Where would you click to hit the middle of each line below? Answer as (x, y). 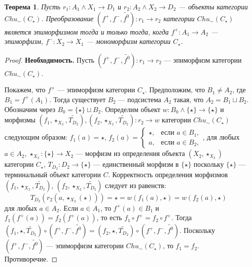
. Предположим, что (175, 90)
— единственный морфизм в (136, 164)
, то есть (109, 217)
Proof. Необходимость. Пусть (50, 59)
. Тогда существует (77, 99)
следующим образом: (36, 137)
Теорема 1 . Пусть (33, 6)
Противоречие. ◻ (31, 259)
